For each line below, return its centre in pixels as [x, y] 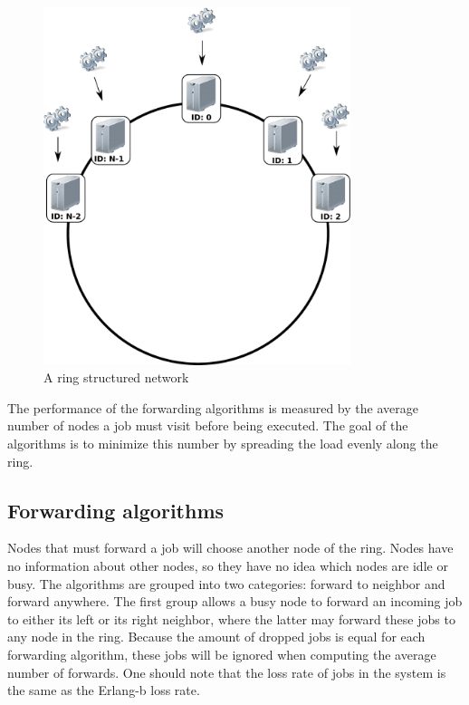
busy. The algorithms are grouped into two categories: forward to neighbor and [226, 583]
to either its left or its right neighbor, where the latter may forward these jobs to [231, 618]
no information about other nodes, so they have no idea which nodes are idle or [228, 566]
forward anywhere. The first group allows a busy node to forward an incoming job [235, 601]
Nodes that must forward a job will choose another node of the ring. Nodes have [230, 548]
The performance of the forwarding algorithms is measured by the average [213, 407]
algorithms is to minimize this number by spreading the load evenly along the [223, 444]
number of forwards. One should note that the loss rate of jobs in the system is [227, 672]
